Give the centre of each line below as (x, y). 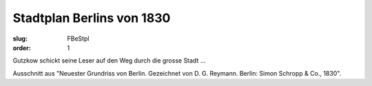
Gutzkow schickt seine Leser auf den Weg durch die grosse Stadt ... (109, 61)
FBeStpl (78, 39)
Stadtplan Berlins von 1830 (92, 18)
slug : (20, 39)
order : (22, 47)
